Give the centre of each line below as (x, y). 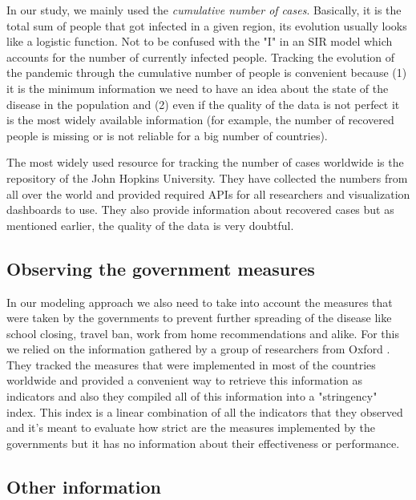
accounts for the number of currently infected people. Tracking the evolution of (201, 56)
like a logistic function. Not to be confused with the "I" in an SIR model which (200, 41)
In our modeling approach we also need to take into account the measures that (200, 302)
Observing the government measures (161, 268)
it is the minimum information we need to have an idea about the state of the (198, 88)
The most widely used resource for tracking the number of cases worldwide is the (205, 162)
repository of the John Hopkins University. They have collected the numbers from (207, 177)
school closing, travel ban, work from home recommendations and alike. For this (203, 333)
